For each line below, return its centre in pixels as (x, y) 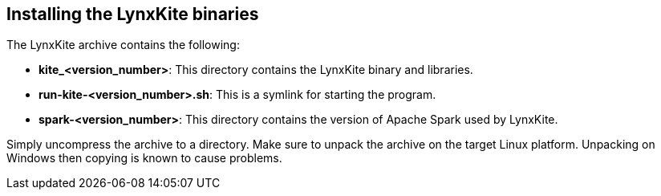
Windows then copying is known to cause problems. (144, 158)
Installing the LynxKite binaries (133, 14)
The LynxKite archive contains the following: (123, 45)
